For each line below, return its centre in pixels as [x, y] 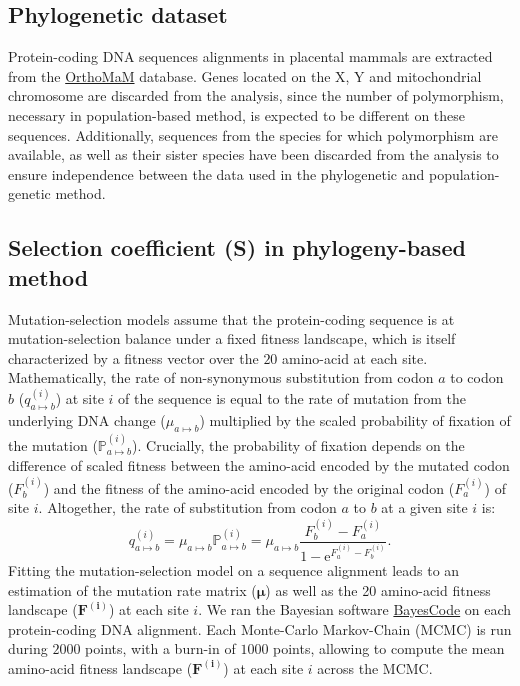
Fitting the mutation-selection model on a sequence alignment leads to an [234, 569]
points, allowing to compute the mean [389, 648]
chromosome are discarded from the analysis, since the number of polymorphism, [256, 95]
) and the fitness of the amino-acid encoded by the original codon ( [249, 487]
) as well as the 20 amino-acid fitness [378, 589]
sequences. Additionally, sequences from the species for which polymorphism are [253, 134]
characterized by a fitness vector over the [133, 357]
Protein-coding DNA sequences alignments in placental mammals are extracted [250, 56]
